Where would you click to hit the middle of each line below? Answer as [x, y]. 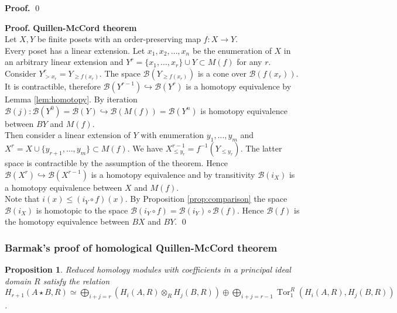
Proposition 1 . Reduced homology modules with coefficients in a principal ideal [148, 269]
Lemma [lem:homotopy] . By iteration [71, 99]
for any [249, 62]
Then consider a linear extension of [68, 135]
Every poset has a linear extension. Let [75, 50]
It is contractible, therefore [53, 86]
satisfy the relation [76, 281]
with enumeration [172, 135]
